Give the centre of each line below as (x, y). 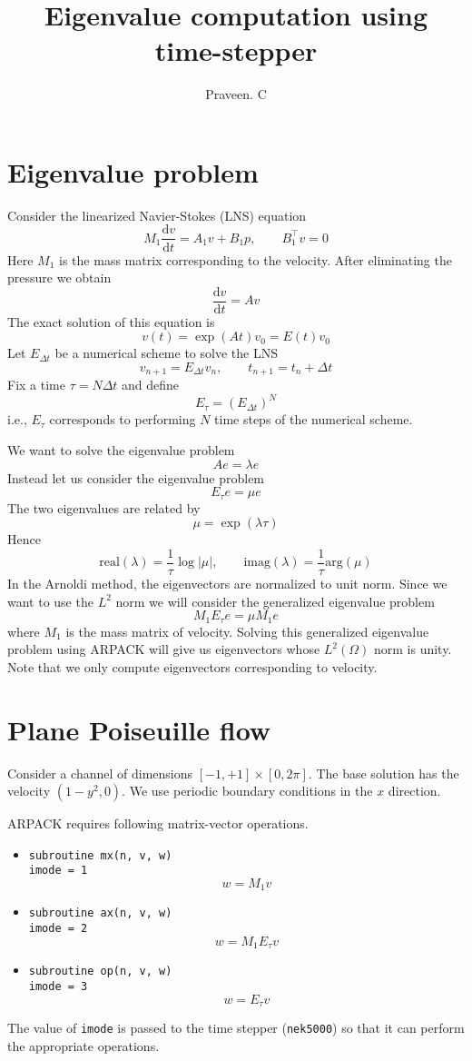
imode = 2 (58, 929)
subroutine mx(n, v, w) (100, 855)
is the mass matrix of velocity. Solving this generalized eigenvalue (247, 631)
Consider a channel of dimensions (100, 773)
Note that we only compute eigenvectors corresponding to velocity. (192, 666)
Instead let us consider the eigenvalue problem (136, 477)
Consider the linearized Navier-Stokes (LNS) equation (157, 215)
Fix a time (36, 385)
